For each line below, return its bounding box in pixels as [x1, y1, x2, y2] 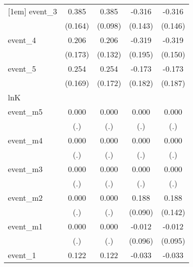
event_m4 [8, 134, 43, 146]
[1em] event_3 [8, 5, 57, 17]
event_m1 [8, 221, 43, 232]
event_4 [8, 34, 36, 45]
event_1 [8, 249, 36, 261]
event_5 [8, 63, 36, 74]
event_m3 [8, 163, 43, 175]
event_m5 [8, 106, 43, 117]
